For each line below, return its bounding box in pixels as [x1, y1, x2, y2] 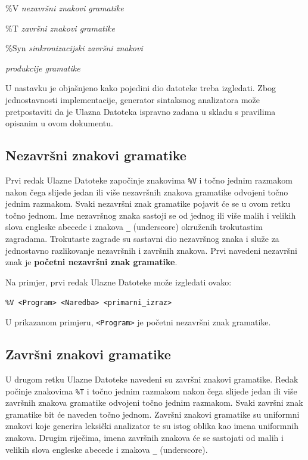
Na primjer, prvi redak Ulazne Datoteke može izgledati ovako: [5, 275, 232, 288]
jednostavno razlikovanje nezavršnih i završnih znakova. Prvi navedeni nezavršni [5, 244, 297, 256]
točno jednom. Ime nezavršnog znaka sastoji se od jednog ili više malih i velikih [5, 209, 296, 221]
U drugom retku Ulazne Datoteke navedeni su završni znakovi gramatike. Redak [5, 372, 298, 385]
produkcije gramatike [5, 61, 80, 74]
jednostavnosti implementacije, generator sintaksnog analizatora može [5, 93, 260, 105]
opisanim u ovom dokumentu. [5, 117, 113, 129]
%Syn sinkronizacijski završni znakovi [5, 42, 143, 54]
